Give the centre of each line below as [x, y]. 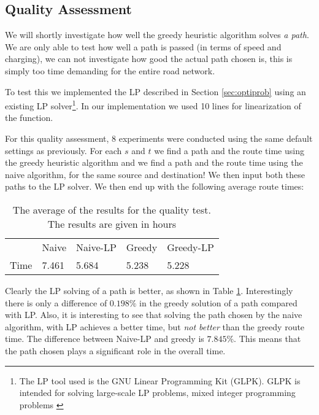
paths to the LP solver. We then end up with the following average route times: [155, 186]
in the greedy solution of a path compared [218, 302]
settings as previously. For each [63, 150]
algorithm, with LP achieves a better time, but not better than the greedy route [155, 326]
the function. [29, 118]
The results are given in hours [112, 223]
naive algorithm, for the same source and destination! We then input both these [155, 174]
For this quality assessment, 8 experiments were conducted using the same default [159, 138]
